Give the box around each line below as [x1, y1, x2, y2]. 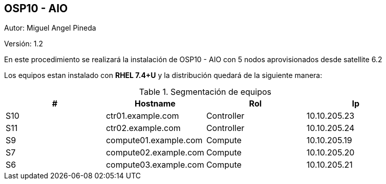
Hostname [134, 98, 176, 109]
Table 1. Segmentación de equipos [139, 87, 271, 97]
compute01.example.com [105, 135, 203, 146]
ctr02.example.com [105, 123, 181, 134]
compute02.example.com [105, 147, 204, 158]
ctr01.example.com [105, 111, 179, 121]
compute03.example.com [105, 160, 204, 170]
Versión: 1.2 [4, 39, 44, 48]
